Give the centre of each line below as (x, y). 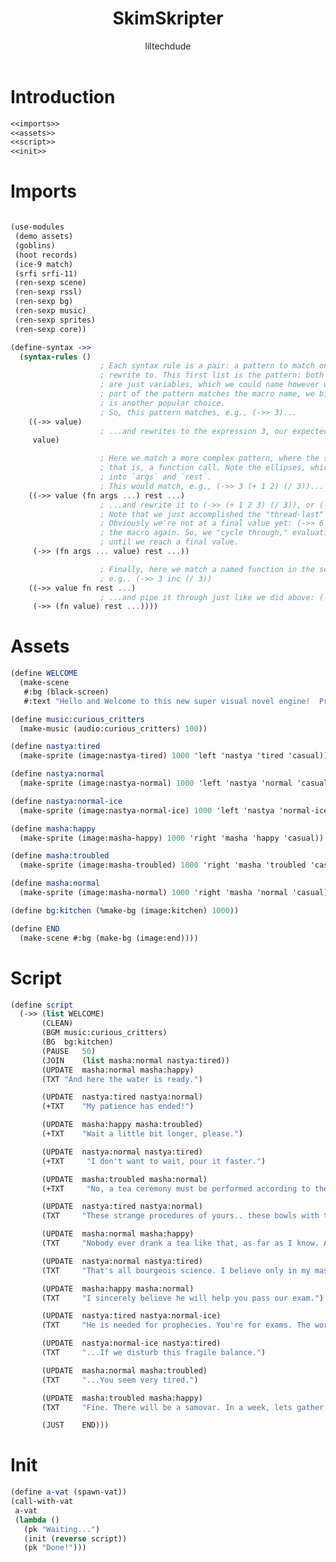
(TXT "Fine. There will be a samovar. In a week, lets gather (183, 1407)
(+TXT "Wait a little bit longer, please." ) (142, 1134)
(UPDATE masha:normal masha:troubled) (124, 1370)
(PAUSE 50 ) (69, 1051)
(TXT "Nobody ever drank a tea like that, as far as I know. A (185, 1243)
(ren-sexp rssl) (48, 292)
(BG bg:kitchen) (77, 1042)
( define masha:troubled (60, 856)
